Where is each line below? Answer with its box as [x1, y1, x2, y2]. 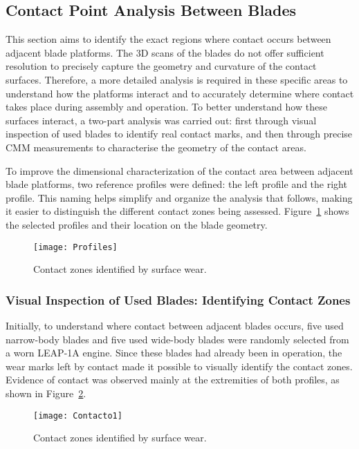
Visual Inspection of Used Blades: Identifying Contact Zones [6, 291, 351, 308]
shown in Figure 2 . [6, 385, 86, 400]
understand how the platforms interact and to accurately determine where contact [6, 86, 354, 100]
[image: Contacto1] [33, 410, 122, 421]
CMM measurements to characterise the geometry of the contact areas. [6, 140, 306, 154]
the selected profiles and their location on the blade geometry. [6, 217, 268, 231]
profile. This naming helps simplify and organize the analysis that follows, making [6, 190, 353, 204]
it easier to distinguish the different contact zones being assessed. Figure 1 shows [6, 204, 349, 218]
